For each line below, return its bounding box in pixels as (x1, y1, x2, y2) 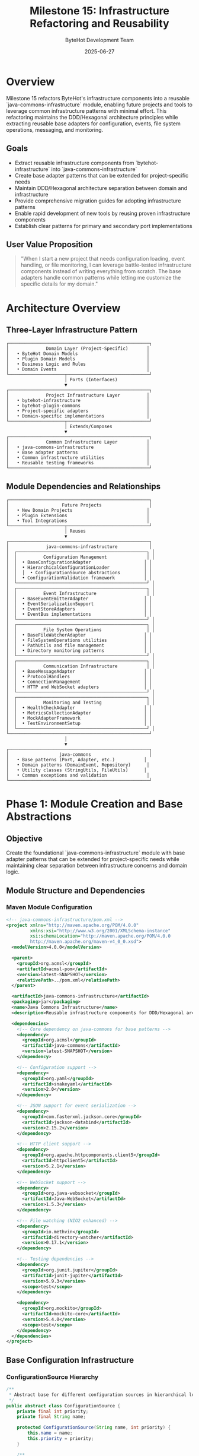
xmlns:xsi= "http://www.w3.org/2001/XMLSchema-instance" (30, 928, 171, 933)
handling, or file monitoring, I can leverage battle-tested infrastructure (20, 261, 191, 268)
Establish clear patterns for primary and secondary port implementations (14, 222, 192, 229)
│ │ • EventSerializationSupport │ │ (6, 601, 152, 607)
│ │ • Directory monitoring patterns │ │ (6, 648, 152, 654)
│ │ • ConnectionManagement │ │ (6, 679, 152, 685)
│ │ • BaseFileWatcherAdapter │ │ (6, 632, 152, 638)
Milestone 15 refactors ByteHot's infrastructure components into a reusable (6, 94, 190, 102)
